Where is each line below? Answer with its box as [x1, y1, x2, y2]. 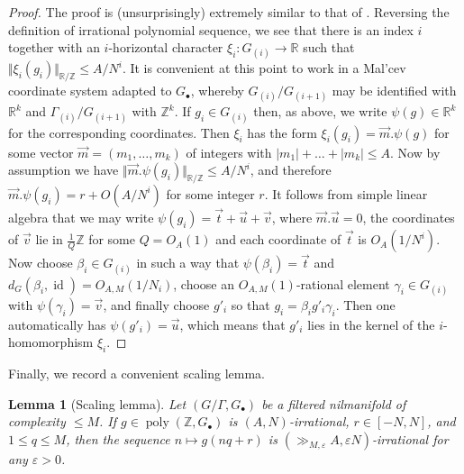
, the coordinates [362, 208, 455, 227]
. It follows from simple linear [264, 184, 428, 203]
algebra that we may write [8, 208, 154, 227]
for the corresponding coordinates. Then [8, 123, 230, 141]
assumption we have [8, 160, 119, 179]
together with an [8, 38, 100, 57]
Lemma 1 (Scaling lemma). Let [8, 394, 187, 413]
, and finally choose [103, 295, 210, 314]
